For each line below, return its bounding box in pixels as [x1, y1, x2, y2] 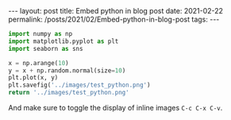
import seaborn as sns [8, 45, 83, 52]
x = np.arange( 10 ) [8, 59, 69, 67]
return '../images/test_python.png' [8, 89, 129, 97]
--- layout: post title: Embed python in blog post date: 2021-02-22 [8, 6, 224, 15]
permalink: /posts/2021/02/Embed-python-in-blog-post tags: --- [8, 14, 220, 24]
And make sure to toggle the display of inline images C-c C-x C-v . [8, 103, 223, 112]
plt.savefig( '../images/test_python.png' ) [8, 81, 151, 89]
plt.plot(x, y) [8, 74, 59, 82]
